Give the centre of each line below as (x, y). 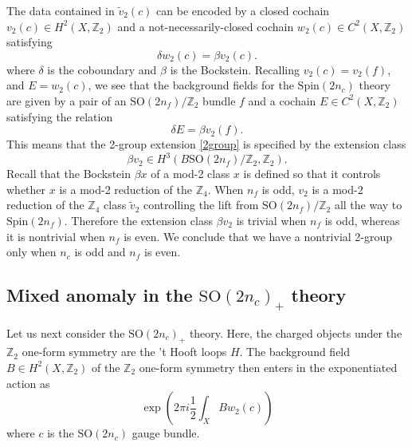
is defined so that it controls (312, 174)
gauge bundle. (166, 433)
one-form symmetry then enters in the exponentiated (268, 367)
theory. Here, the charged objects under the (296, 332)
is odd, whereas (362, 221)
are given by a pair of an (67, 100)
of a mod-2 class (190, 174)
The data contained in (61, 10)
